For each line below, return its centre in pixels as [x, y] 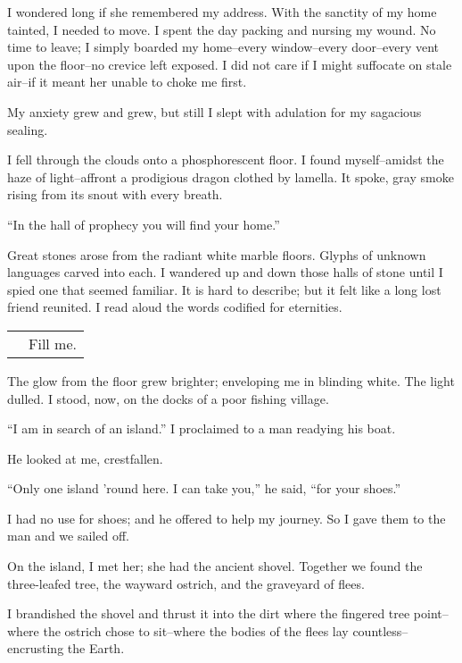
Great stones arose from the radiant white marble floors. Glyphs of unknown [217, 254]
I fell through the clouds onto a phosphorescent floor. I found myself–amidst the [226, 159]
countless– [380, 630]
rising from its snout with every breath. [115, 194]
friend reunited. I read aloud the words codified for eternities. [175, 307]
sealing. [28, 129]
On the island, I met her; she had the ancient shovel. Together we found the [215, 566]
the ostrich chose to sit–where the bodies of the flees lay [196, 630]
